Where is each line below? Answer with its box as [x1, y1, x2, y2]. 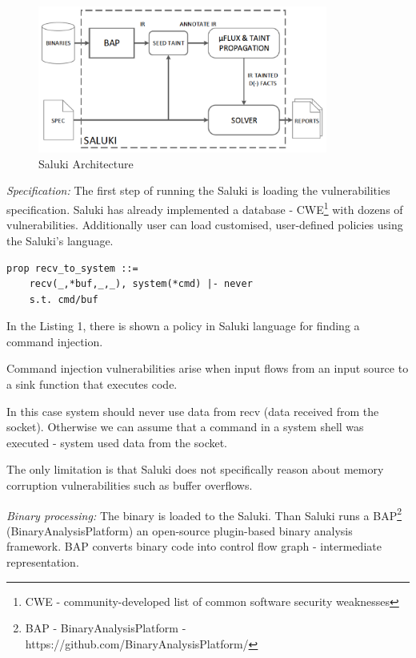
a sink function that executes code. [6, 376, 178, 393]
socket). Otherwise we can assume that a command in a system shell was [6, 418, 364, 435]
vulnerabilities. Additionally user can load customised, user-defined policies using [6, 216, 403, 233]
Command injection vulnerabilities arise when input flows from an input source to [6, 360, 409, 377]
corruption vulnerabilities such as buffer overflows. [6, 477, 253, 494]
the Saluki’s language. [6, 232, 114, 248]
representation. [6, 554, 79, 571]
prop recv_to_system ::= [6, 262, 138, 274]
